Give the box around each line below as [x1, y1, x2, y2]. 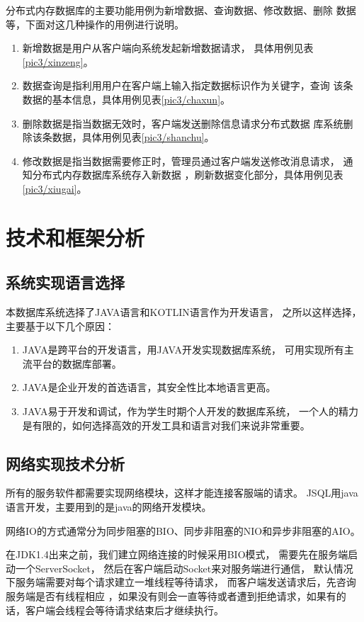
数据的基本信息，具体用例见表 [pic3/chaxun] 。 [22, 91, 231, 106]
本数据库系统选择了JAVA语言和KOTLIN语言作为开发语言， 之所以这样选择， [6, 305, 362, 320]
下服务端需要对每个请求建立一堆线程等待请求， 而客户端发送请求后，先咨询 [6, 575, 356, 589]
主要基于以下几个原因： [6, 318, 115, 333]
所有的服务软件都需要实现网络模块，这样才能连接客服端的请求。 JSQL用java [6, 485, 358, 500]
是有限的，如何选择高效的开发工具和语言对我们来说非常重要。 [22, 417, 310, 432]
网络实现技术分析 [6, 452, 125, 474]
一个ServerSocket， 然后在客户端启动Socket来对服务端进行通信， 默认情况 [15, 560, 353, 575]
